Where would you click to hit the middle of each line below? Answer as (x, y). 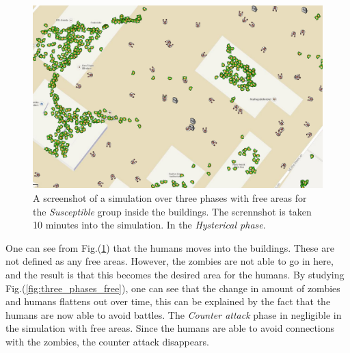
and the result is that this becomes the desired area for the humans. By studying (175, 275)
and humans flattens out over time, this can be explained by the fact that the (168, 301)
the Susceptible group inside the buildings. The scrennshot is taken (172, 211)
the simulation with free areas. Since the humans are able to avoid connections (170, 328)
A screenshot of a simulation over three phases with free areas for (170, 198)
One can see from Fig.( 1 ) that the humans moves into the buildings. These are (170, 247)
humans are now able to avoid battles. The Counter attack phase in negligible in (174, 314)
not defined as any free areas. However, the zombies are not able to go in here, (170, 261)
